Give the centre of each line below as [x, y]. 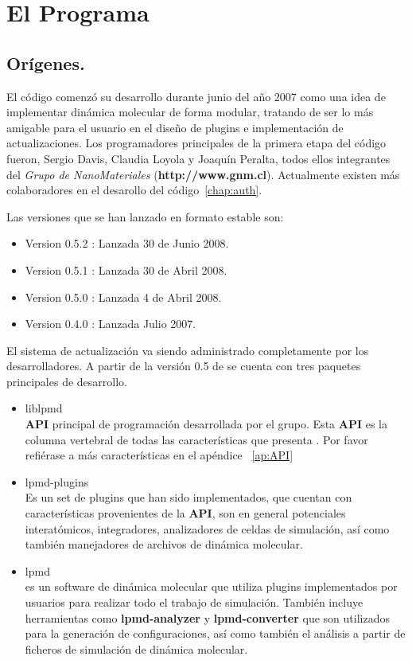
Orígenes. [46, 62]
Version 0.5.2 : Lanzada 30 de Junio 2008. [127, 243]
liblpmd [44, 408]
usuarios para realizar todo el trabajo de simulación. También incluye [194, 602]
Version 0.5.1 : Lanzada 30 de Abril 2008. [126, 269]
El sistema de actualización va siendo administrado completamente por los [188, 350]
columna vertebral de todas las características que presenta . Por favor [196, 439]
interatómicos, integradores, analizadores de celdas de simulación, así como [207, 528]
